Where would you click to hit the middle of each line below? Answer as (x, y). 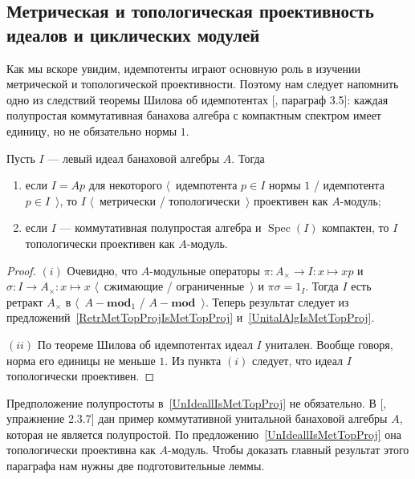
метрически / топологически (170, 200)
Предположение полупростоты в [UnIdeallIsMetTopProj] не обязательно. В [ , (197, 402)
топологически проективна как (81, 450)
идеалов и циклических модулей (133, 34)
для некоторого (125, 185)
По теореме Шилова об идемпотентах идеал (145, 344)
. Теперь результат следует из (277, 301)
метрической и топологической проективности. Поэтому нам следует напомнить (203, 84)
